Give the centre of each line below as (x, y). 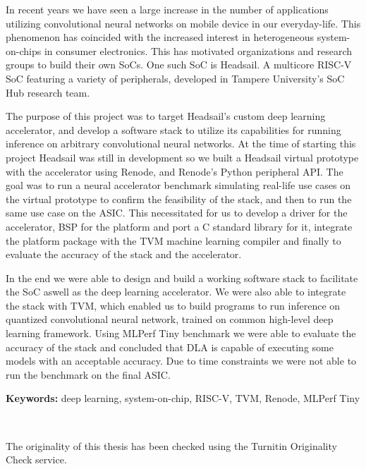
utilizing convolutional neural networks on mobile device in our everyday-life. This (183, 23)
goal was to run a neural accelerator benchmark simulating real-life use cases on (178, 185)
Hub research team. (48, 92)
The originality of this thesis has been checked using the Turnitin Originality (171, 445)
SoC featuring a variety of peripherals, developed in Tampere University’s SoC (175, 78)
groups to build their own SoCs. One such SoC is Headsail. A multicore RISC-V (179, 65)
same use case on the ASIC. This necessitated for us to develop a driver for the (177, 213)
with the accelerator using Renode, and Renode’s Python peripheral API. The (175, 171)
